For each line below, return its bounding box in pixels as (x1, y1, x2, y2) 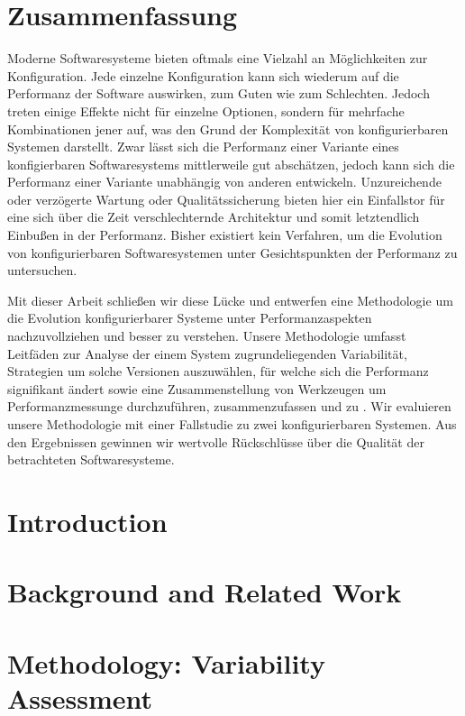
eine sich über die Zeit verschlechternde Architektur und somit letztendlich (7, 207, 420, 226)
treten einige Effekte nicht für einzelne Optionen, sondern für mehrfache (7, 101, 405, 120)
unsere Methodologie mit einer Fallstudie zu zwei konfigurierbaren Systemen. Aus (7, 415, 457, 433)
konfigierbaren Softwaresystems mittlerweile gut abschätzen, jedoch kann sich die (7, 154, 455, 173)
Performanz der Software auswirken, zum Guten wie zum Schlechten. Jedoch (7, 84, 430, 103)
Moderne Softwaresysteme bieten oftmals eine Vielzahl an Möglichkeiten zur (7, 49, 428, 68)
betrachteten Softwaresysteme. (7, 450, 175, 469)
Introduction (7, 502, 168, 539)
